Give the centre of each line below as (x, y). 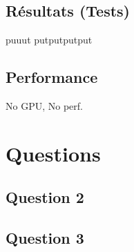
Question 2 (45, 197)
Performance (52, 77)
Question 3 (45, 238)
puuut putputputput (49, 40)
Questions (53, 153)
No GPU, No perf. (44, 106)
